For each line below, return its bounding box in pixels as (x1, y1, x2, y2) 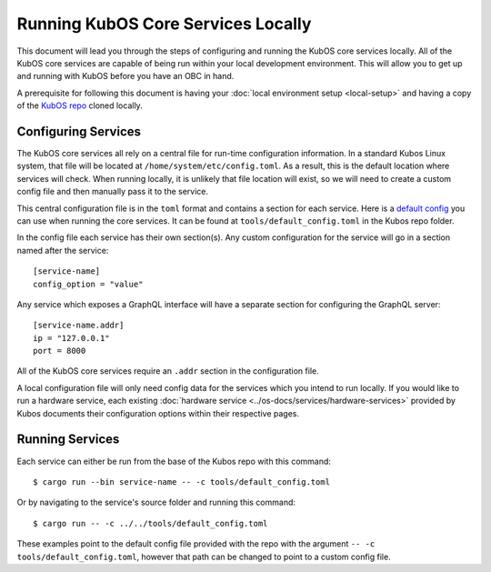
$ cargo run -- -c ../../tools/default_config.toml (33, 518, 268, 528)
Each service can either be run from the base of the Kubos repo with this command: (16, 456, 332, 467)
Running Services (16, 432, 120, 447)
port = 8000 (33, 346, 86, 356)
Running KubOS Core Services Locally (16, 14, 312, 34)
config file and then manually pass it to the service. (16, 186, 209, 197)
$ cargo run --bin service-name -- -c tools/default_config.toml (33, 477, 331, 487)
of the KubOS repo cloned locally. (16, 100, 143, 111)
